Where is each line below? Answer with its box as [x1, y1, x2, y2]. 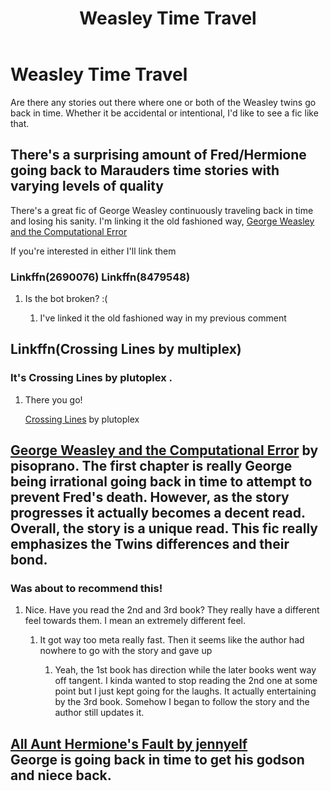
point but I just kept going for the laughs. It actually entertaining [54, 685, 317, 697]
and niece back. [10, 767, 112, 784]
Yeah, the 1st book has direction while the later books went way [54, 664, 317, 676]
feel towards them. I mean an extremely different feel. [24, 615, 246, 627]
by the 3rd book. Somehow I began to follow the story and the [54, 696, 310, 708]
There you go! [24, 393, 83, 406]
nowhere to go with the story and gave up [39, 645, 213, 657]
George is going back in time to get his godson [10, 751, 305, 768]
